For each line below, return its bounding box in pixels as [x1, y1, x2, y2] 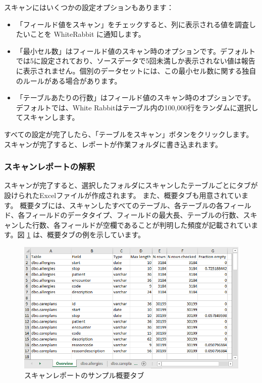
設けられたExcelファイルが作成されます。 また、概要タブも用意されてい [4, 189, 242, 200]
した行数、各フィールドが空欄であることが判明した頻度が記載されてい [18, 219, 251, 230]
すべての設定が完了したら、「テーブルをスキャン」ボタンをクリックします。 [4, 129, 253, 139]
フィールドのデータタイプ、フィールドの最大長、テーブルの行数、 [25, 210, 243, 220]
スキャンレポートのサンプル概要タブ [24, 370, 144, 380]
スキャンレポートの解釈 [4, 160, 95, 173]
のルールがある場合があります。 [16, 75, 122, 86]
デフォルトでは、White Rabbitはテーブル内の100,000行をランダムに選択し [16, 102, 258, 112]
